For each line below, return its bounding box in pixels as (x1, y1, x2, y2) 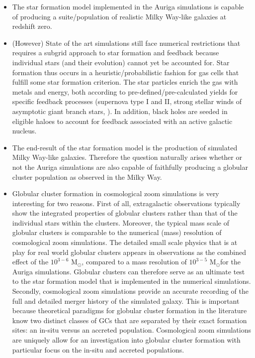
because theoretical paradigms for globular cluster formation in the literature (12, 305, 247, 316)
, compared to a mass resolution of (82, 256, 187, 267)
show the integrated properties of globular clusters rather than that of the (12, 208, 238, 218)
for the (220, 256, 241, 267)
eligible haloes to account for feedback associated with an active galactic (12, 116, 233, 126)
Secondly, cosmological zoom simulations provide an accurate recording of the (12, 286, 249, 296)
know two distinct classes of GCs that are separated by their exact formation (12, 315, 247, 325)
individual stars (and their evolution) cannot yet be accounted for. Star (12, 57, 230, 67)
